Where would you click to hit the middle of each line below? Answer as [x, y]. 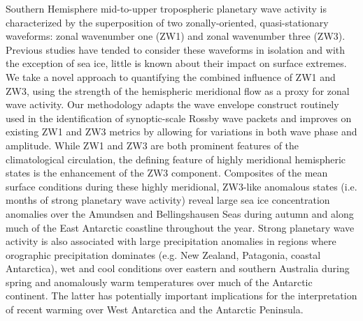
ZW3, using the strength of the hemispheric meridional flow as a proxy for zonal [178, 90]
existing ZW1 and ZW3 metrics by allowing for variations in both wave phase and [181, 132]
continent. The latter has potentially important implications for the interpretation [181, 296]
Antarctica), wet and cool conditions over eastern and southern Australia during [178, 268]
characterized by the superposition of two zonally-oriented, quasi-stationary [167, 22]
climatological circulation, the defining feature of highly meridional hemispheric [176, 159]
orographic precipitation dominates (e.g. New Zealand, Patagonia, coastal [163, 254]
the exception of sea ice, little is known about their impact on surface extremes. [176, 63]
